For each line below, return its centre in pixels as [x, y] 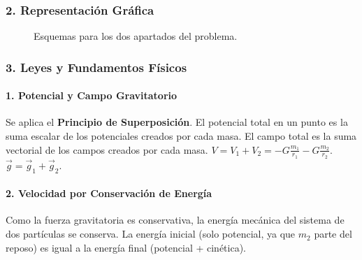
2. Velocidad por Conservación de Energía [109, 193]
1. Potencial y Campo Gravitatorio [92, 95]
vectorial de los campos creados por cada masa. [107, 149]
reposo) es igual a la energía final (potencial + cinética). [126, 247]
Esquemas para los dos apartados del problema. [136, 36]
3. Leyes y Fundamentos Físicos [96, 67]
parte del [333, 234]
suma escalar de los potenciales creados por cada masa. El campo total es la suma [181, 136]
